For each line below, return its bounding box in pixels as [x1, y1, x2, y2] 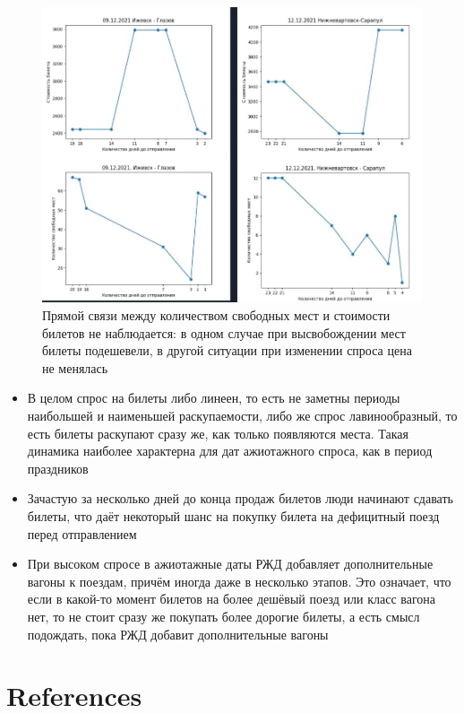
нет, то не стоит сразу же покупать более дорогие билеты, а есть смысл [27, 606, 420, 625]
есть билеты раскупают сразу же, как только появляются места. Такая [27, 423, 409, 442]
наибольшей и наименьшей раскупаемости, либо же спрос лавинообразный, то [27, 405, 458, 424]
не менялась [42, 358, 108, 377]
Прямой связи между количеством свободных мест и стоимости [42, 306, 391, 325]
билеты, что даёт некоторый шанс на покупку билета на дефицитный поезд [27, 506, 440, 525]
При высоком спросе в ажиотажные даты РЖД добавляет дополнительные [27, 554, 434, 573]
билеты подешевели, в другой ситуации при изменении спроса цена [42, 341, 412, 360]
